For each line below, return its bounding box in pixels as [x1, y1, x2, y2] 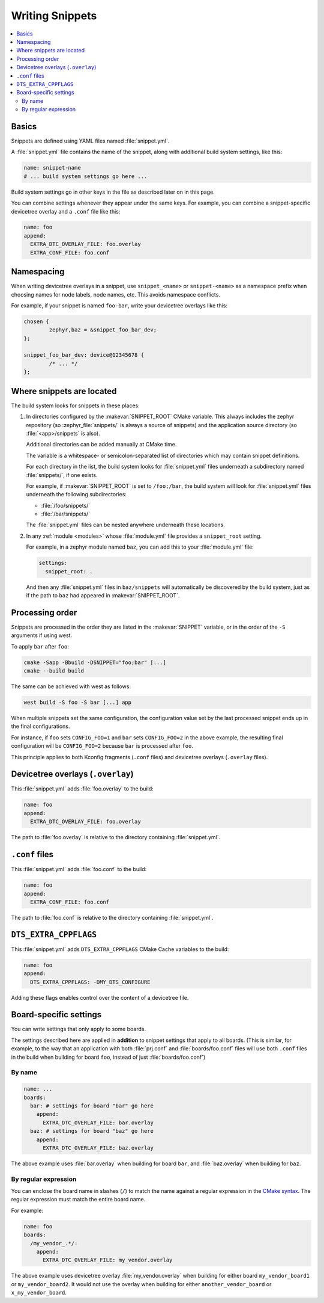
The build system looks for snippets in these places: [11, 402, 140, 409]
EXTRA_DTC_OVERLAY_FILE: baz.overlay [43, 1144, 154, 1151]
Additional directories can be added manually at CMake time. [26, 441, 177, 448]
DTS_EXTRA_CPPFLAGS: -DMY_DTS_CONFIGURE [30, 978, 151, 985]
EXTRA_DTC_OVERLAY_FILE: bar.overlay [43, 1119, 154, 1126]
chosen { [23, 318, 50, 325]
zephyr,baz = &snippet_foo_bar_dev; [49, 327, 157, 333]
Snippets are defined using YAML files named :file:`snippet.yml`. [11, 137, 170, 144]
